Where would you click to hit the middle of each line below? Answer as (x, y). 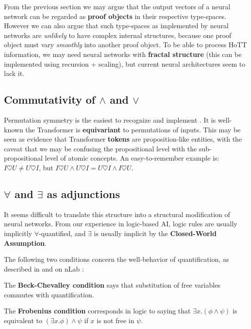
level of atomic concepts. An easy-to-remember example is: (132, 158)
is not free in (116, 320)
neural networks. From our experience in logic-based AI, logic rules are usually (121, 224)
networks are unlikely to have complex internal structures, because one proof (118, 35)
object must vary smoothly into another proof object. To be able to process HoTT (125, 45)
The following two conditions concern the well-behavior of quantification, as (117, 259)
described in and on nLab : (44, 268)
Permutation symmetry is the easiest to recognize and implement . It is (110, 119)
